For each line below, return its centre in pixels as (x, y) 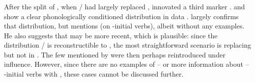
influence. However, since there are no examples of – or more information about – (127, 64)
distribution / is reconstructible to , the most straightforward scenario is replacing (127, 45)
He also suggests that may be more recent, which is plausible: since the (111, 35)
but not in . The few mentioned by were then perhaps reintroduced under (115, 54)
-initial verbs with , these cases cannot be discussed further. (94, 74)
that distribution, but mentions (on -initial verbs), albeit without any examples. (124, 26)
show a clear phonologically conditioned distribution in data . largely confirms (121, 16)
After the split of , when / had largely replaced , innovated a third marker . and (125, 6)
